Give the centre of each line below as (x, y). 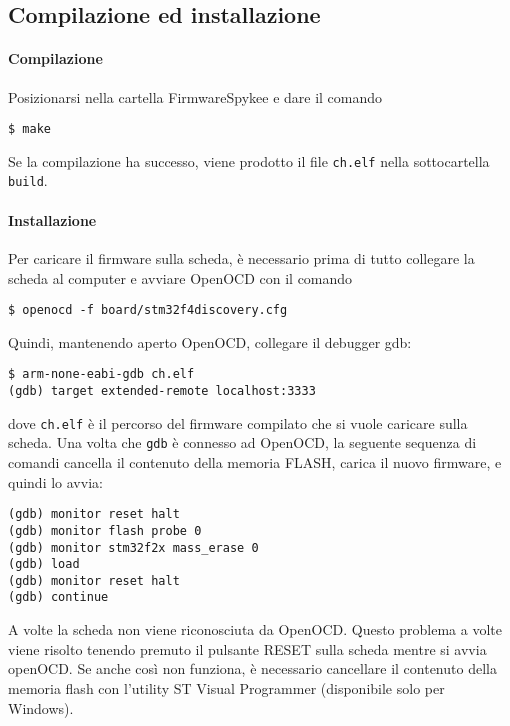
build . (28, 180)
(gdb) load (44, 564)
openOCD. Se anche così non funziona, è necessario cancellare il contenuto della (252, 668)
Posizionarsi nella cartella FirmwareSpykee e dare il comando (195, 96)
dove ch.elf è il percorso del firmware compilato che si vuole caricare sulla (238, 422)
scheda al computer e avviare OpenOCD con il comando (180, 277)
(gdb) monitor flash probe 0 (105, 530)
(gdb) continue (58, 597)
